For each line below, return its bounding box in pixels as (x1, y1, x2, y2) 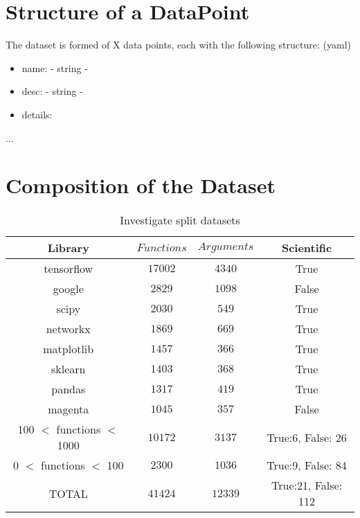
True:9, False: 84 (267, 457, 347, 474)
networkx (46, 321, 91, 337)
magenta (48, 401, 89, 418)
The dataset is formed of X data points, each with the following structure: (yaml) (6, 37, 351, 52)
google (53, 280, 84, 297)
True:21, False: (271, 477, 343, 494)
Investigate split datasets (120, 212, 240, 229)
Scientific (281, 240, 332, 256)
